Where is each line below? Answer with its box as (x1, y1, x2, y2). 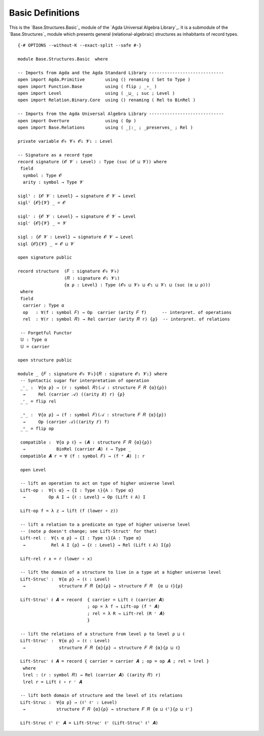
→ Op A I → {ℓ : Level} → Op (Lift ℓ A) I (22, 494, 146, 500)
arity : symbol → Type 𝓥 (22, 179, 83, 185)
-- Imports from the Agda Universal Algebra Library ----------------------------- (18, 111, 224, 117)
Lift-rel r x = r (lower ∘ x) (20, 556, 93, 561)
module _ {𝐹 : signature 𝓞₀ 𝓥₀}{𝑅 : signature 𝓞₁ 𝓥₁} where (18, 371, 168, 377)
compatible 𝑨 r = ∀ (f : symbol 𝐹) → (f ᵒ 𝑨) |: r (20, 453, 145, 459)
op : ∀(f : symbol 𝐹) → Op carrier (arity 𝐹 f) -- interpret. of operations (22, 310, 232, 315)
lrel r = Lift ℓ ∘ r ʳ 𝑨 (22, 679, 83, 685)
